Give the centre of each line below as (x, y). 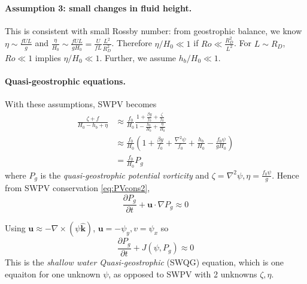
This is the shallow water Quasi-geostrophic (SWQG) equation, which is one (144, 262)
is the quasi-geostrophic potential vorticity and (125, 175)
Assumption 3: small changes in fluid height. (98, 7)
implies (48, 57)
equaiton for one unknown (53, 274)
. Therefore (132, 43)
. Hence (285, 175)
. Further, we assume (138, 57)
